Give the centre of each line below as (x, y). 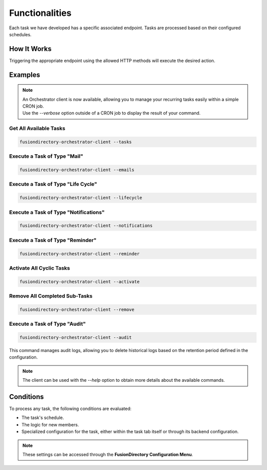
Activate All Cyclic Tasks (40, 268)
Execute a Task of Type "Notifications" (57, 212)
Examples (25, 75)
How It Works (30, 49)
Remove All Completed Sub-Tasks (51, 296)
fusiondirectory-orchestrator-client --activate (80, 282)
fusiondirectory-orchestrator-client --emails (77, 170)
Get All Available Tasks (37, 128)
